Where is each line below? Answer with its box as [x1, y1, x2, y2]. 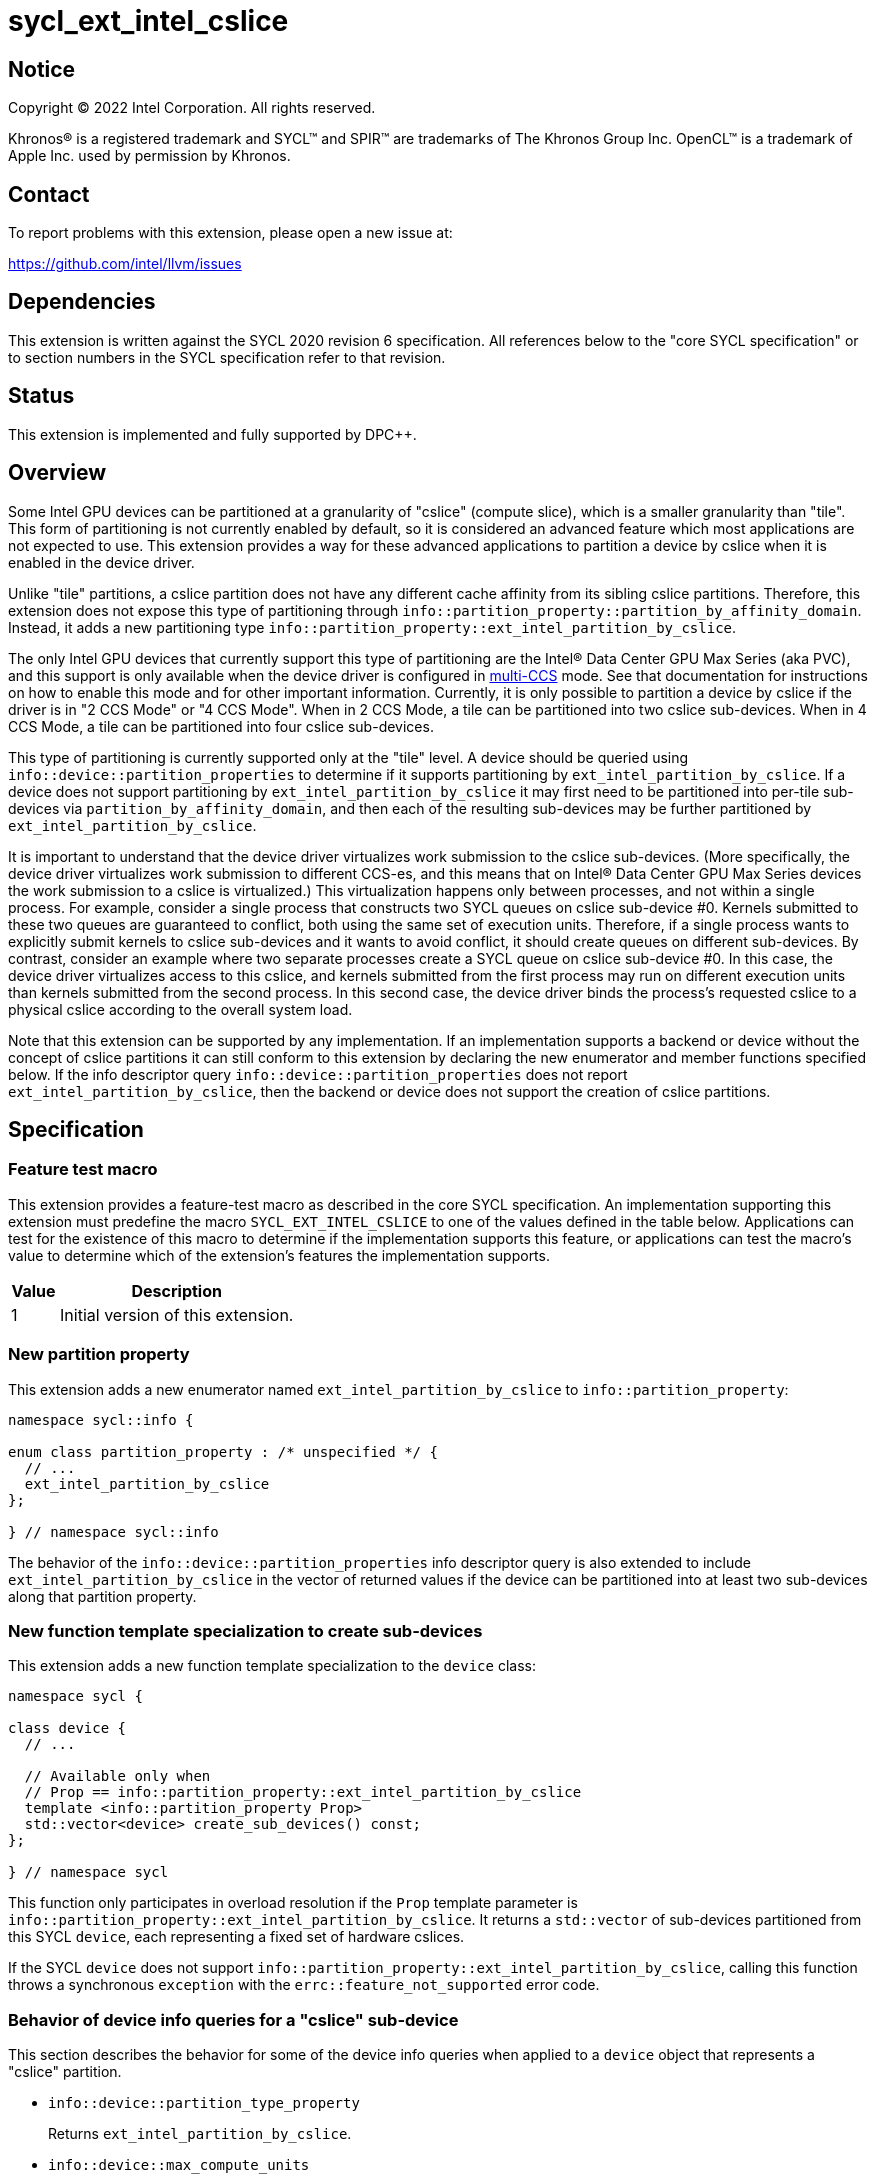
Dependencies [8, 289, 156, 315]
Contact [8, 181, 90, 207]
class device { [8, 1720, 127, 1737]
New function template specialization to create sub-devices [8, 1620, 483, 1641]
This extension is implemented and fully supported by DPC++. [8, 425, 417, 443]
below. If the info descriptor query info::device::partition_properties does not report [8, 1065, 628, 1083]
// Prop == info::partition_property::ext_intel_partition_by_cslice [24, 1784, 582, 1801]
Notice [8, 56, 76, 82]
